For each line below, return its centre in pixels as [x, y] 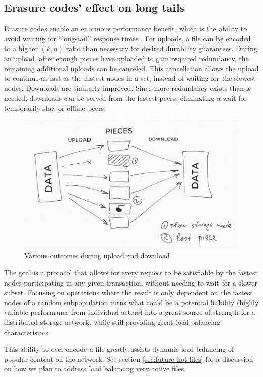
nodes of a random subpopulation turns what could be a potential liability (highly [131, 302]
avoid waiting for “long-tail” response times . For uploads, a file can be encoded [127, 38]
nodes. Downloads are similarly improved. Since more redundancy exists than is [128, 88]
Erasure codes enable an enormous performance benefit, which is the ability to [126, 29]
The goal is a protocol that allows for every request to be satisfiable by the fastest [131, 272]
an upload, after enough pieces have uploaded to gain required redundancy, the [126, 58]
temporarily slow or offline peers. [55, 107]
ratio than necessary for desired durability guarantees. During [162, 48]
